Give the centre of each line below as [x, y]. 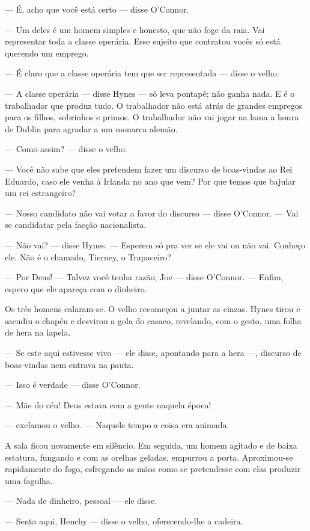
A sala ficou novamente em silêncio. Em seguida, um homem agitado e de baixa [151, 445]
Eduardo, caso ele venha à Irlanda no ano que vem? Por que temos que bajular [150, 181]
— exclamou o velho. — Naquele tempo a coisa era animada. [117, 425]
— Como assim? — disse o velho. [66, 149]
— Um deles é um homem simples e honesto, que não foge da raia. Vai [135, 29]
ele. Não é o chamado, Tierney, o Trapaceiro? [88, 256]
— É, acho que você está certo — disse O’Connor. [97, 9]
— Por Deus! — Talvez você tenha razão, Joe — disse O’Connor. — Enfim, [144, 277]
